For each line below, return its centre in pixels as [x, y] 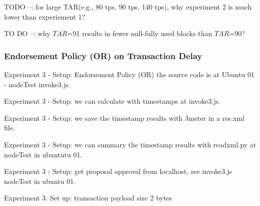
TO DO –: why [27, 33]
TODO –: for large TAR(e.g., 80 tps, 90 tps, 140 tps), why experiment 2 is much [128, 7]
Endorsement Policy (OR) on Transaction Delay [103, 55]
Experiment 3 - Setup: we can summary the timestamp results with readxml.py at [130, 144]
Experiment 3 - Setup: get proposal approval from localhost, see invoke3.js [118, 171]
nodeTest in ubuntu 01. [40, 181]
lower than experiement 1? [45, 16]
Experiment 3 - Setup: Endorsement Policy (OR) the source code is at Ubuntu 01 [129, 74]
